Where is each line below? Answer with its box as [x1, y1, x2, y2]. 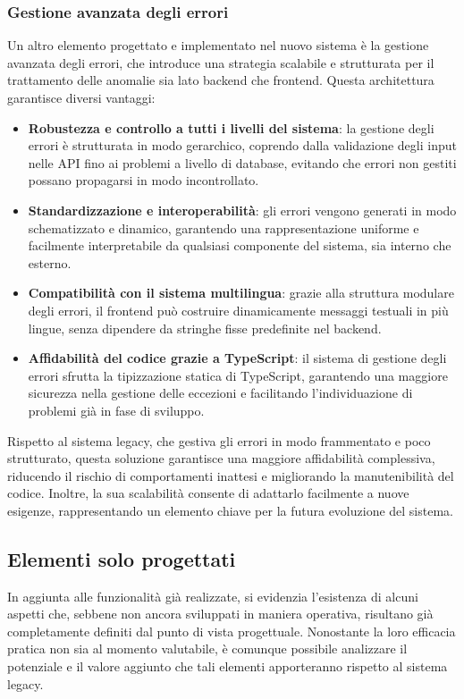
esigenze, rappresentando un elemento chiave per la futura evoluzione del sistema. [7, 501, 453, 519]
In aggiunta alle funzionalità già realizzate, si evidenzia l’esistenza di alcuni [7, 586, 418, 605]
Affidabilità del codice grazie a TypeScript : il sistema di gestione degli [28, 349, 447, 367]
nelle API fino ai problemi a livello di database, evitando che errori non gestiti [28, 153, 457, 172]
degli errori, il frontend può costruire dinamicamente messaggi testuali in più [28, 300, 449, 319]
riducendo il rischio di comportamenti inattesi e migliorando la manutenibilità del [7, 466, 454, 484]
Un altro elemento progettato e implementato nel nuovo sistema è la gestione [7, 36, 429, 55]
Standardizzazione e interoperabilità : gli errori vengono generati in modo [28, 200, 457, 219]
